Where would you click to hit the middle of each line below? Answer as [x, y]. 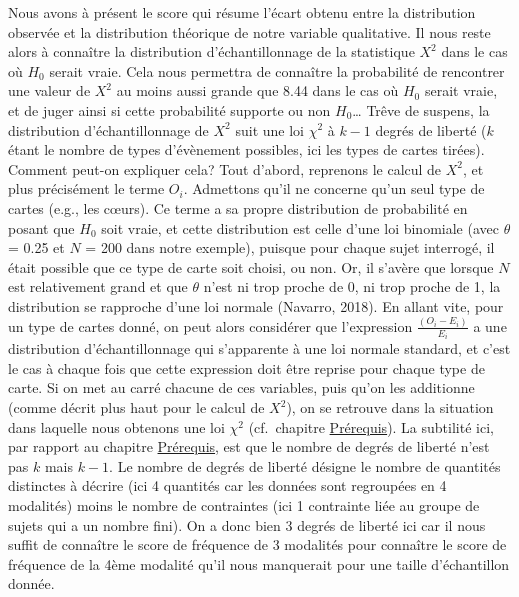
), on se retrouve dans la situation [390, 407]
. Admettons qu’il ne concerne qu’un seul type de [334, 188]
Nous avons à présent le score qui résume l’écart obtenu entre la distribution [242, 12]
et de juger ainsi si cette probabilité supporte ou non [169, 109]
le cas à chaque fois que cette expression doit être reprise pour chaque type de [246, 367]
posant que [41, 227]
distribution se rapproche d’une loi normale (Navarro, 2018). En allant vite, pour [256, 305]
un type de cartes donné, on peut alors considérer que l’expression [210, 325]
